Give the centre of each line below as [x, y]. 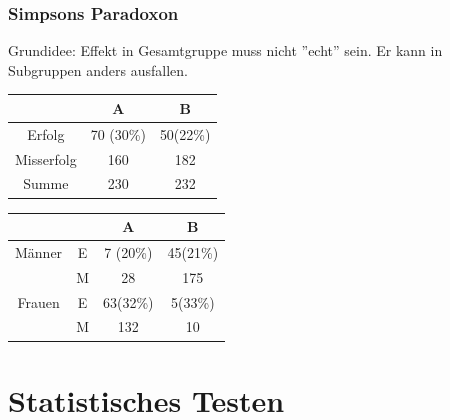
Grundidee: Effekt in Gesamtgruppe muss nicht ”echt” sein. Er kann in [225, 50]
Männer [39, 251]
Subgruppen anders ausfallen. [98, 69]
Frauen [38, 301]
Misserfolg [46, 158]
